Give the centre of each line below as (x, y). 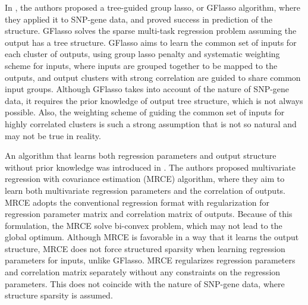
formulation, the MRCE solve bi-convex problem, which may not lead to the (144, 225)
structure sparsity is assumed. (59, 295)
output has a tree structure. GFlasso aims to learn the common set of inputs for (151, 42)
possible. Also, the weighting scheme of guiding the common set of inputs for (145, 112)
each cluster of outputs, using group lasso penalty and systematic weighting (142, 54)
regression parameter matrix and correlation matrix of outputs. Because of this (149, 214)
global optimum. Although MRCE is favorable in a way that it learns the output (152, 237)
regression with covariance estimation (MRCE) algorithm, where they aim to (145, 179)
